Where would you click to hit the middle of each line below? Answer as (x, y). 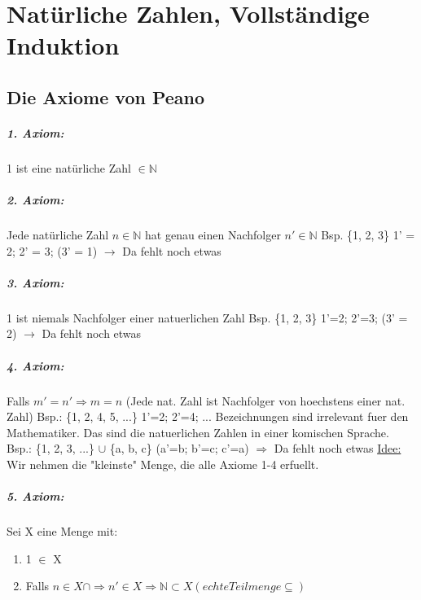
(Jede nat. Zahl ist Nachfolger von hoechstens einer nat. (265, 400)
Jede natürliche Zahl (58, 235)
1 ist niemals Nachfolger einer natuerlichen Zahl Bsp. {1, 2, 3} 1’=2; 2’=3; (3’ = (207, 317)
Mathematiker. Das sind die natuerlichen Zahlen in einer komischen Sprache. (198, 432)
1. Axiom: (35, 132)
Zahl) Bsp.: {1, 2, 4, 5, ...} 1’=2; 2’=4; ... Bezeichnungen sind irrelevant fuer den (208, 416)
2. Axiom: (35, 200)
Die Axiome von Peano (106, 96)
